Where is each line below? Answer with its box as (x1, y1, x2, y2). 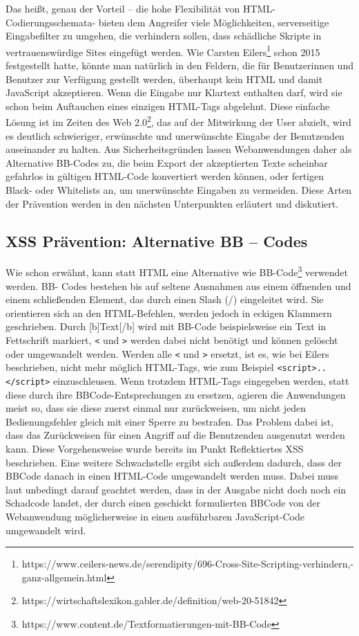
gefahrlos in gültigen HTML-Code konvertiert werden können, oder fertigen (6, 169, 324, 183)
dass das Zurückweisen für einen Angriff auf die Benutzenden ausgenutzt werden (6, 428, 345, 442)
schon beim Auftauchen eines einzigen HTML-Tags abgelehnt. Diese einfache (6, 98, 330, 113)
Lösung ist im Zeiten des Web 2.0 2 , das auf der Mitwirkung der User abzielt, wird (6, 113, 351, 129)
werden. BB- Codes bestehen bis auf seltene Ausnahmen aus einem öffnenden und (6, 278, 351, 293)
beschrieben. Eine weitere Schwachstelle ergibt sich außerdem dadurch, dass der (6, 455, 342, 469)
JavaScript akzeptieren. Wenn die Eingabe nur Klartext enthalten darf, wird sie (6, 85, 342, 100)
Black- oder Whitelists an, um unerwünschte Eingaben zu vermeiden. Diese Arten (6, 183, 352, 197)
